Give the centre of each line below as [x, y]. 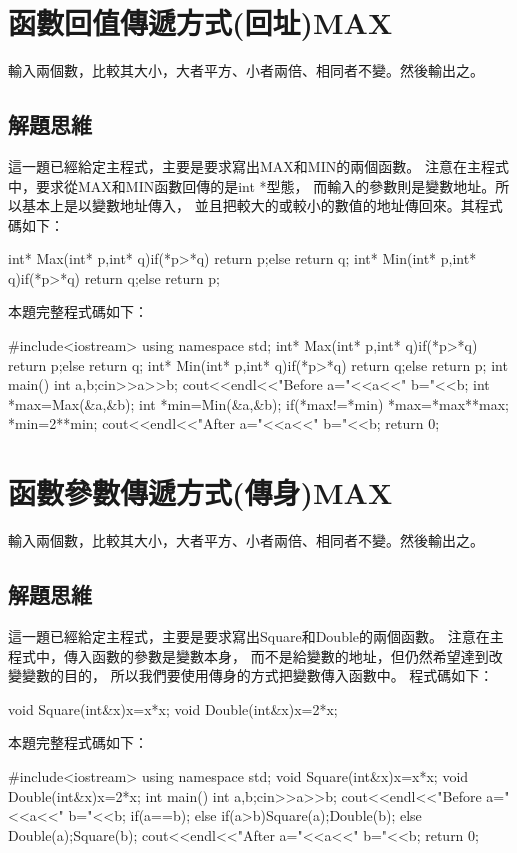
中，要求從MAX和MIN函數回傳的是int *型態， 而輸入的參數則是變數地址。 [252, 185]
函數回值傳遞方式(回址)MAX [200, 22]
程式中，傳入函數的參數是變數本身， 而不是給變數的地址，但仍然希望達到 [248, 655]
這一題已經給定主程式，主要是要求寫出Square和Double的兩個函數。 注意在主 [256, 635]
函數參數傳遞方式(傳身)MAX [200, 492]
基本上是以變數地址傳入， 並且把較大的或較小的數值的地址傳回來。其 [248, 205]
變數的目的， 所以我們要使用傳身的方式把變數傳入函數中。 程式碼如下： [257, 675]
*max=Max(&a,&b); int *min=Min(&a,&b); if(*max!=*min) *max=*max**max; [258, 403]
